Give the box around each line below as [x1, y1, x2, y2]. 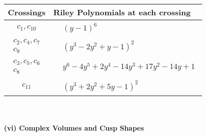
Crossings [8, 6, 46, 18]
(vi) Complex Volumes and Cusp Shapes [4, 123, 144, 133]
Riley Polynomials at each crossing [53, 6, 191, 18]
